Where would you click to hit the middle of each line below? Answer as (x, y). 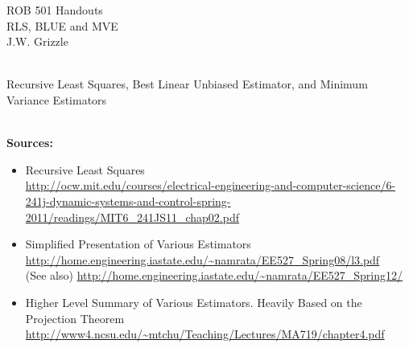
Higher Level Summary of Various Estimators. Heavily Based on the (194, 302)
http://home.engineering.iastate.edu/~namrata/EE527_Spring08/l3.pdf (202, 259)
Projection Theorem (75, 318)
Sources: (30, 143)
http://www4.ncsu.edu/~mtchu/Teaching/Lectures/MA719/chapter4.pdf (205, 334)
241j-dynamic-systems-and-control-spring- (128, 201)
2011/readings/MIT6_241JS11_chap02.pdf (132, 217)
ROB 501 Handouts (55, 10)
